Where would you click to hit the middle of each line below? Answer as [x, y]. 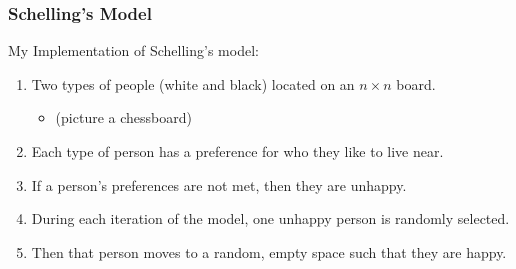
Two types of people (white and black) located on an [193, 83]
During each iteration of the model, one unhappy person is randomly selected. [270, 218]
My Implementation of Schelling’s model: [133, 50]
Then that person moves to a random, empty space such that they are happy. [269, 251]
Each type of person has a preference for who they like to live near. [237, 151]
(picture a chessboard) [123, 117]
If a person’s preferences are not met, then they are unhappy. [219, 184]
